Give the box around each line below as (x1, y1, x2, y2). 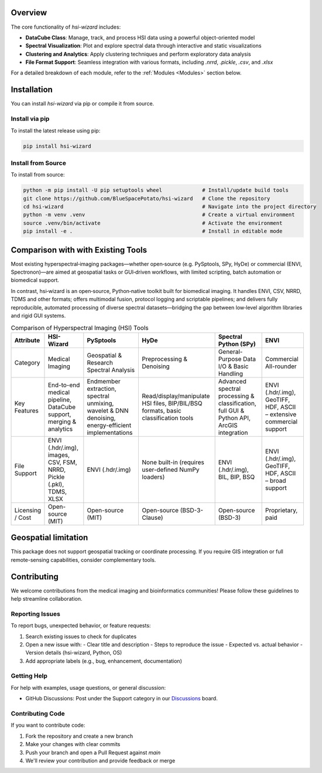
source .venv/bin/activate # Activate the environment (23, 220, 283, 226)
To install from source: (11, 171, 65, 178)
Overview (11, 8, 47, 18)
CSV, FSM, (47, 458, 77, 466)
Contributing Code (11, 709, 65, 717)
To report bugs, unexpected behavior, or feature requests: (11, 622, 151, 629)
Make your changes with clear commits (25, 741, 121, 748)
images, (47, 451, 70, 459)
